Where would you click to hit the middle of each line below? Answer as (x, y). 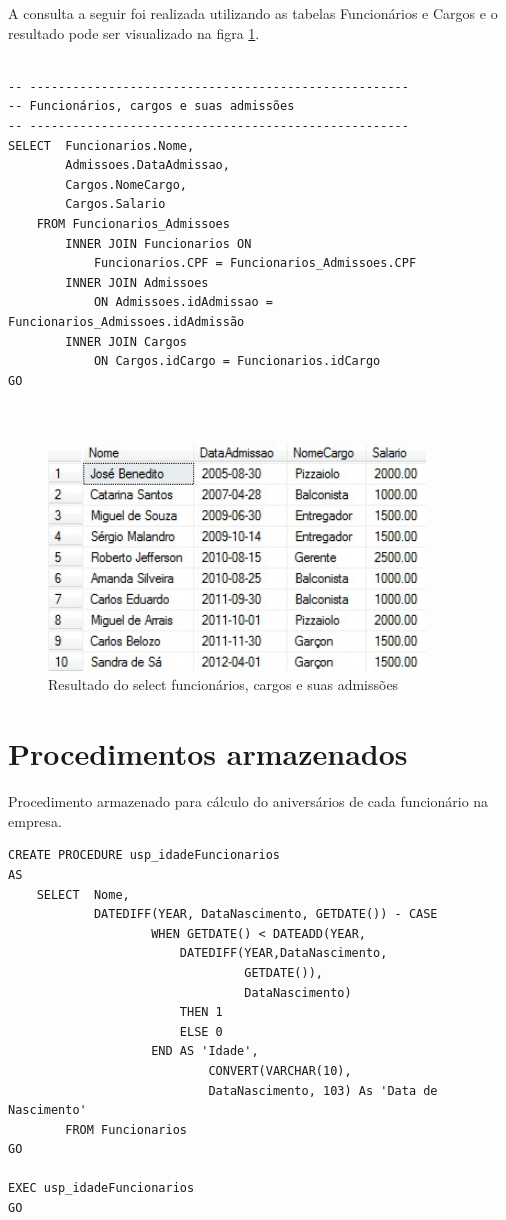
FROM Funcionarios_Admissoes (133, 223)
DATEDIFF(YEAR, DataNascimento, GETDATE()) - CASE (265, 914)
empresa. (35, 820)
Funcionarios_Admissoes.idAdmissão (126, 321)
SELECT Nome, (83, 894)
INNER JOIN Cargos (126, 341)
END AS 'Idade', (205, 1051)
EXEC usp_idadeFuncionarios (101, 1188)
